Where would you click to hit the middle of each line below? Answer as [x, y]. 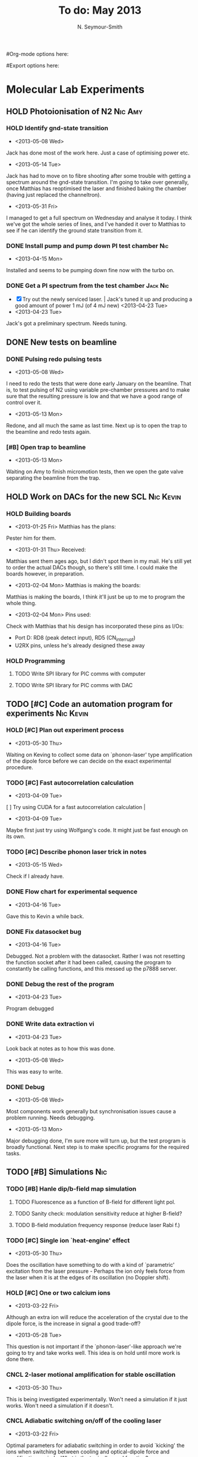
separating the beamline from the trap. [54, 478]
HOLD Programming [36, 660]
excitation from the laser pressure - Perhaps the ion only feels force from [96, 1271]
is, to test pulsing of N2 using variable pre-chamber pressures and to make [98, 390]
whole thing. [21, 603]
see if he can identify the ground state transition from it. [74, 230]
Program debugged [30, 1009]
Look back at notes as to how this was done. [61, 1048]
